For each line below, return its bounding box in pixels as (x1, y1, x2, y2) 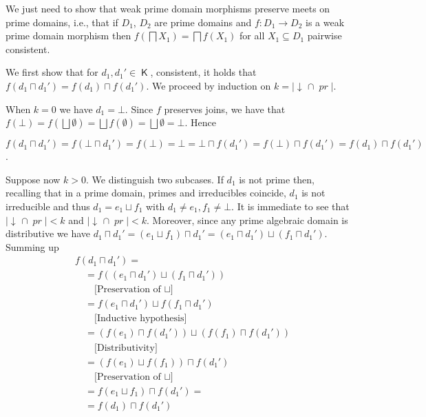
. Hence (184, 115, 216, 130)
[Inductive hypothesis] (94, 314, 187, 324)
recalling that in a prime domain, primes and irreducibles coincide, (6, 185, 286, 200)
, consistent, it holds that (150, 65, 257, 79)
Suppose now (6, 172, 61, 186)
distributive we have (6, 226, 91, 241)
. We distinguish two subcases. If (86, 172, 224, 186)
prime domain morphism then (6, 28, 131, 43)
